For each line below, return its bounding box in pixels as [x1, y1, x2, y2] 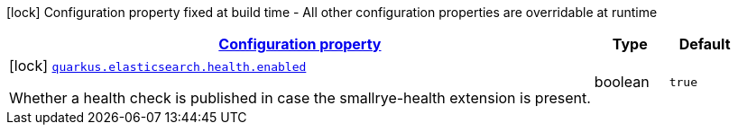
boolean [594, 73, 650, 91]
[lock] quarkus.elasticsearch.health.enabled [9, 57, 307, 75]
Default [678, 35, 731, 53]
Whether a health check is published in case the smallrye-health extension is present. [9, 89, 591, 107]
